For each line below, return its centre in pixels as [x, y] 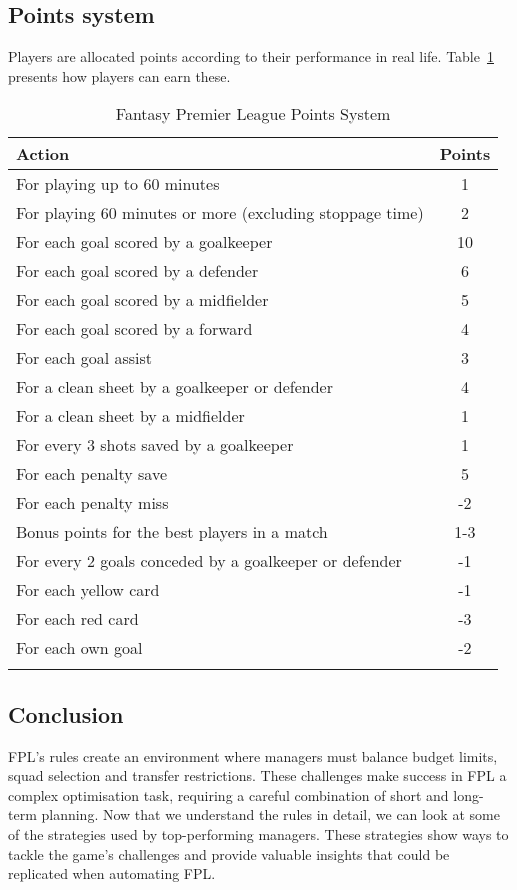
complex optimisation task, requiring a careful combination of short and [228, 794]
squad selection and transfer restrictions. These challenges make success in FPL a [257, 775]
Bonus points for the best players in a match [172, 532]
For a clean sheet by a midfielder [130, 416]
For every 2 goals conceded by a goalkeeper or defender [209, 561]
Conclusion [66, 713]
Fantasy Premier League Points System [253, 114]
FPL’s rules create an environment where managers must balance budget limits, [253, 755]
